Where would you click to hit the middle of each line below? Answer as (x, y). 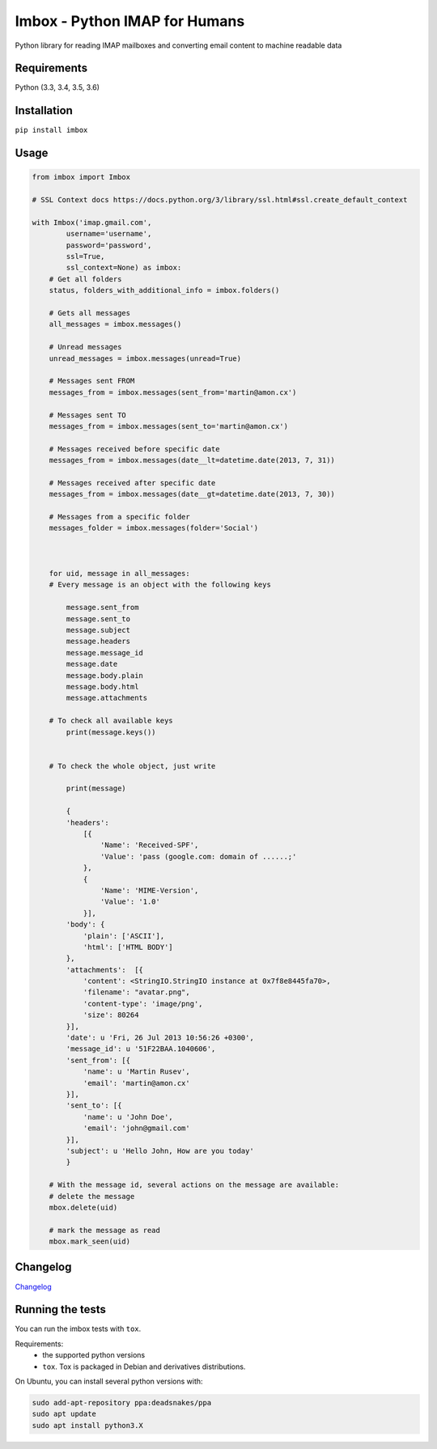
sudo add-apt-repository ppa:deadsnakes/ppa (122, 1403)
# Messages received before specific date (134, 449)
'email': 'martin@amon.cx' (136, 1083)
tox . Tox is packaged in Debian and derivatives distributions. (144, 1366)
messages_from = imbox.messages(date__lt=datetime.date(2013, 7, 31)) (192, 460)
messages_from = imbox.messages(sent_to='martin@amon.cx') (169, 426)
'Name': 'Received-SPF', (149, 845)
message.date (92, 664)
